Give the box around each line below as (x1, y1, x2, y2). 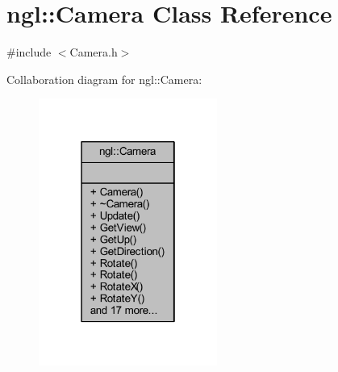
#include (6, 44, 52, 61)
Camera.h (69, 44, 118, 61)
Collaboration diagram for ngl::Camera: (6, 70, 202, 87)
